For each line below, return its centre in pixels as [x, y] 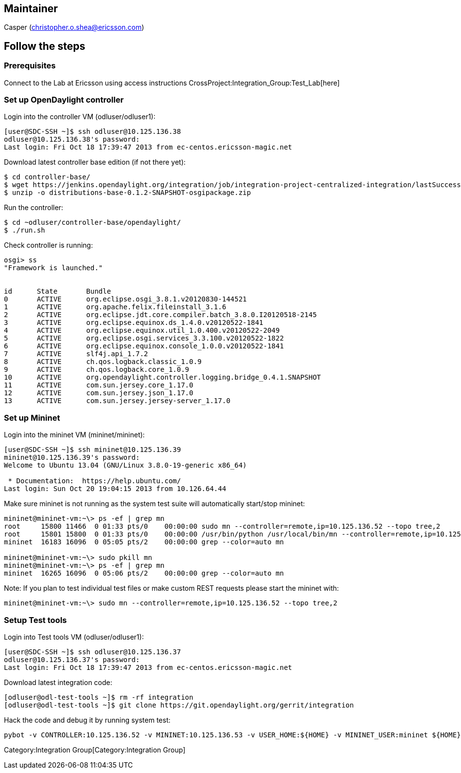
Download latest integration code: [58, 682]
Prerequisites [30, 66]
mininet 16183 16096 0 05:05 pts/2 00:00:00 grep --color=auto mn [144, 542]
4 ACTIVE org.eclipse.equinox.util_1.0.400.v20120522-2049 [142, 331]
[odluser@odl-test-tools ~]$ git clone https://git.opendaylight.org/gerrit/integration [179, 705]
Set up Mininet [32, 418]
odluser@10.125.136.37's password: [72, 659]
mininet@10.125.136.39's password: [72, 458]
